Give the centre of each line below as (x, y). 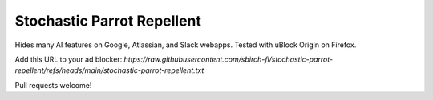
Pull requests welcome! (53, 85)
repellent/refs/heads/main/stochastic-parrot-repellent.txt (109, 70)
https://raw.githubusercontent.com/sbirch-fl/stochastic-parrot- (228, 59)
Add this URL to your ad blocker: (69, 59)
